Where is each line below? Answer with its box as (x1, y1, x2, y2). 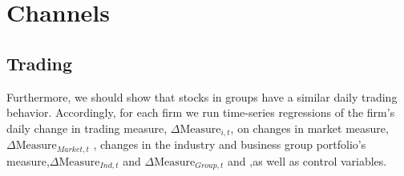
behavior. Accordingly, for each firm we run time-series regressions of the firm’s (6, 104, 395, 121)
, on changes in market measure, (230, 119, 389, 136)
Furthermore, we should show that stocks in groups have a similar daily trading (6, 88, 398, 105)
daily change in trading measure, (6, 119, 168, 136)
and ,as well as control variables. (228, 152, 387, 169)
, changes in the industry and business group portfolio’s (93, 136, 366, 153)
